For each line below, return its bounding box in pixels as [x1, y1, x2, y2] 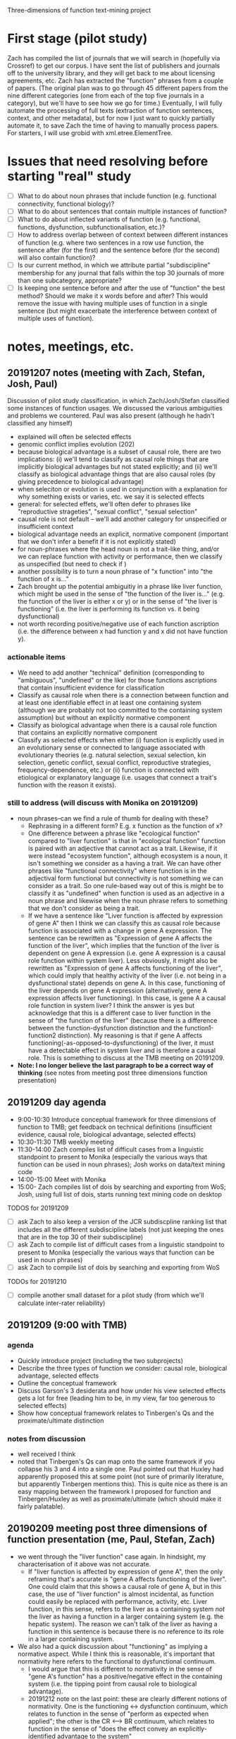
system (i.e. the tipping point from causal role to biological [27, 1679, 197, 1688]
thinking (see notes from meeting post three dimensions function [17, 1068, 208, 1077]
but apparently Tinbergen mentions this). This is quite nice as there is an [17, 1479, 228, 1488]
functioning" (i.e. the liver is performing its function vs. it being [17, 605, 199, 613]
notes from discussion [7, 1433, 86, 1443]
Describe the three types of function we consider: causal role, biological [17, 1364, 228, 1372]
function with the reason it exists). [17, 780, 117, 789]
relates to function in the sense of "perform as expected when [27, 1709, 209, 1718]
